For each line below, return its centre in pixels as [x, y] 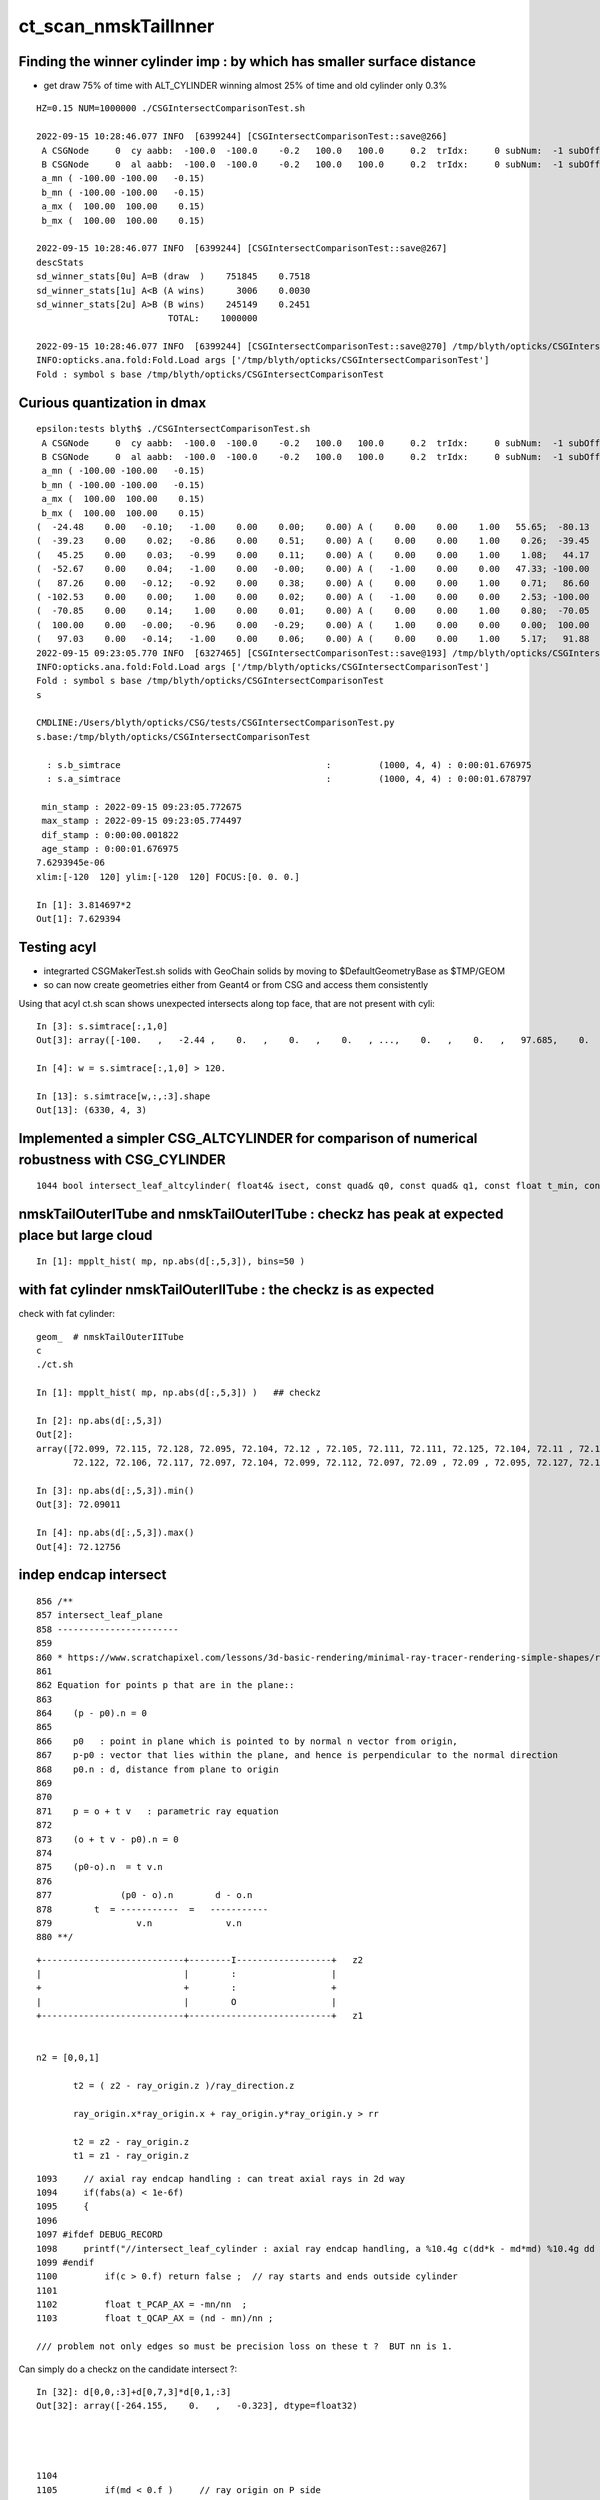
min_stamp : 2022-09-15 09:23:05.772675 [141, 806]
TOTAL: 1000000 [213, 318]
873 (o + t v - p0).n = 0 [107, 1839]
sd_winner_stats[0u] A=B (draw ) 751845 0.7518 [173, 276]
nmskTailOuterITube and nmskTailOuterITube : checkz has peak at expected [261, 1214]
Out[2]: [55, 1434]
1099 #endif [65, 2262]
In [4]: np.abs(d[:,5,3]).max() [115, 1533]
